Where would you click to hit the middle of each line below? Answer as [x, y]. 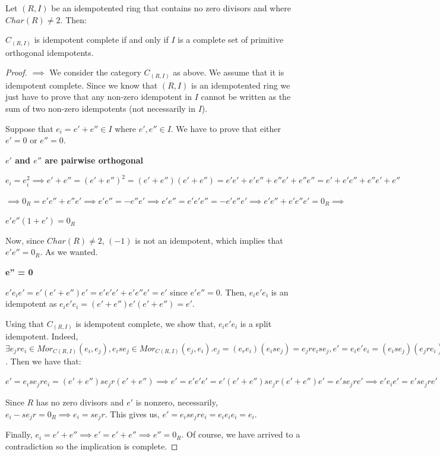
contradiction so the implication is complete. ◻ [92, 446]
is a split [256, 323]
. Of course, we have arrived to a [241, 434]
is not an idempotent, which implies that [209, 240]
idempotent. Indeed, [42, 336]
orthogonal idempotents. [50, 52]
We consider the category [95, 72]
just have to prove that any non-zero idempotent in [99, 97]
